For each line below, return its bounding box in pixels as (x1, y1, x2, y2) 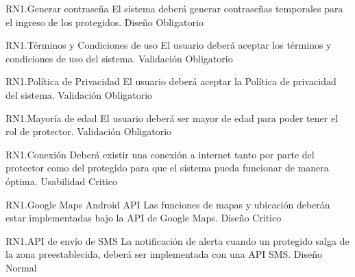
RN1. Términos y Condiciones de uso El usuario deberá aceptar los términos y (5, 38, 332, 52)
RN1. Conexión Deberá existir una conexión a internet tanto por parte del (5, 147, 315, 161)
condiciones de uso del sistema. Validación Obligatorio (5, 51, 233, 65)
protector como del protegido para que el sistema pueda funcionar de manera (5, 160, 329, 175)
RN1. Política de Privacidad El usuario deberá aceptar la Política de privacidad (5, 74, 336, 88)
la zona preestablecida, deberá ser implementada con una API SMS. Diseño (5, 247, 322, 261)
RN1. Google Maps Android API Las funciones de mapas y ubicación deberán (5, 197, 330, 211)
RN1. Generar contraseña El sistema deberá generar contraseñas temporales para (5, 1, 343, 15)
